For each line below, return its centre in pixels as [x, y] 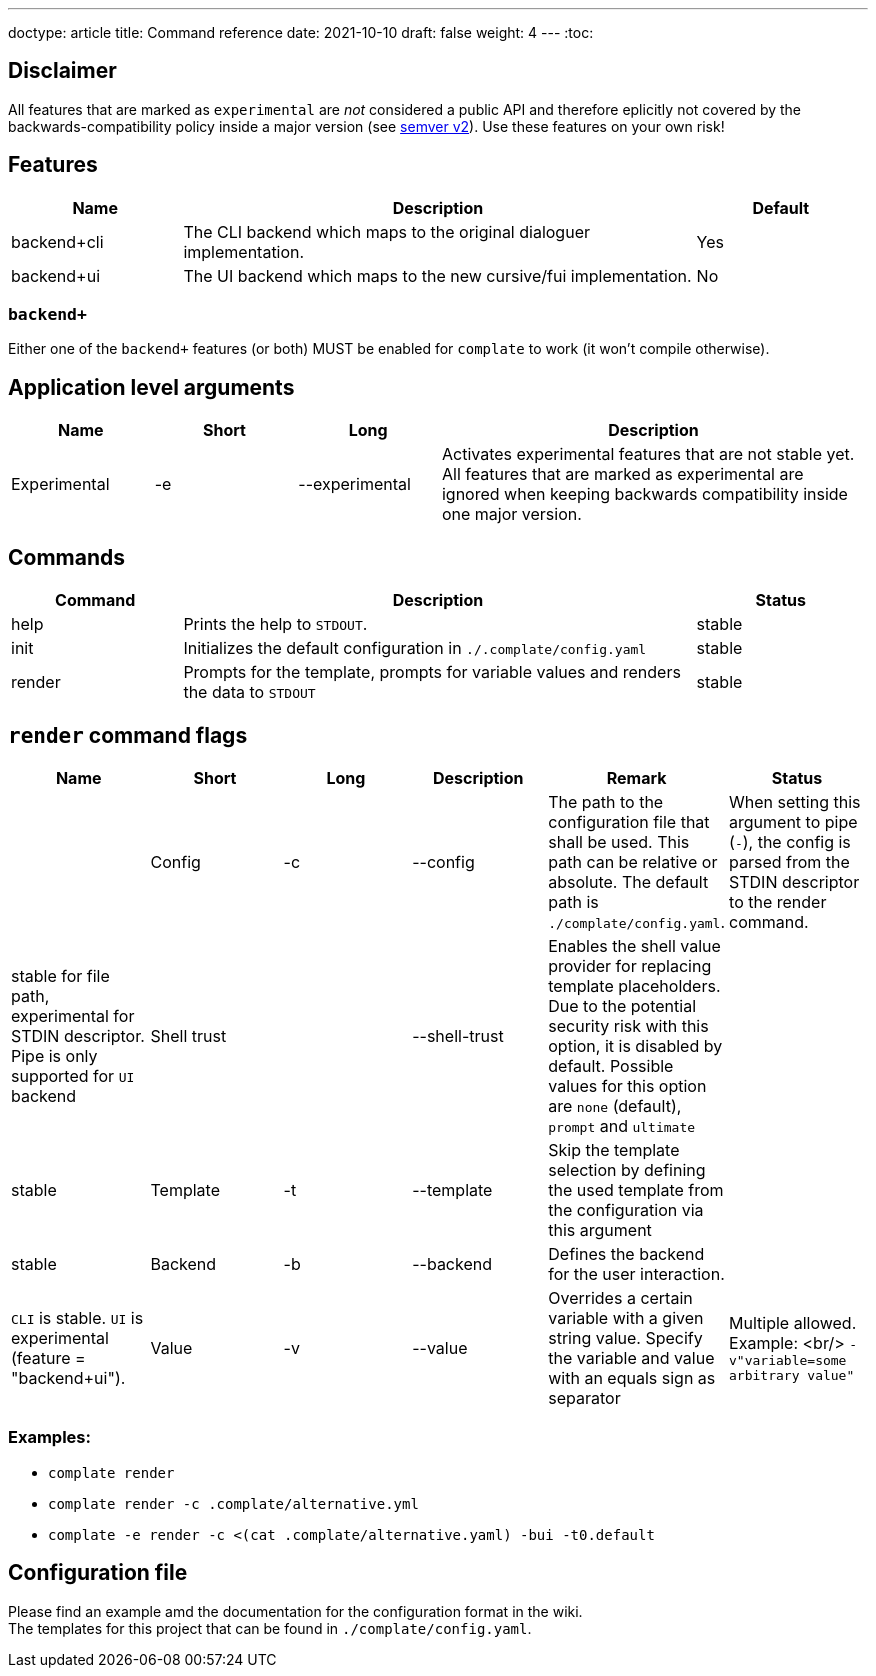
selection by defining [627, 1169]
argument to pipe [793, 821]
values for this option [627, 1085]
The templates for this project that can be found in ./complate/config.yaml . [270, 1628]
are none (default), [615, 1105]
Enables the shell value [634, 945]
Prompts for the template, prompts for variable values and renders [432, 672]
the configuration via [626, 1209]
